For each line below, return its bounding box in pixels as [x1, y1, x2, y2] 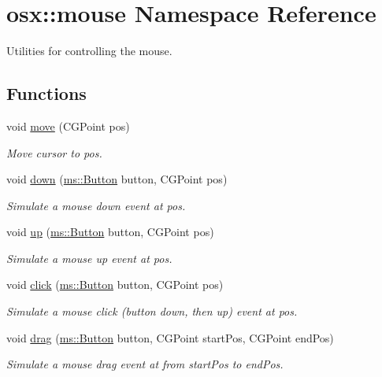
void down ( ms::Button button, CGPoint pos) [6, 171, 228, 187]
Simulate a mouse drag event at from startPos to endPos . [6, 356, 284, 372]
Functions [6, 81, 87, 105]
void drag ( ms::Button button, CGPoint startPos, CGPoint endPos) [6, 329, 334, 346]
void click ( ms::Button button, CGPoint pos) [6, 276, 224, 293]
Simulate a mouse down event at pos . [6, 197, 186, 213]
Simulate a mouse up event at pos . [6, 249, 172, 266]
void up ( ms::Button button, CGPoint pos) [6, 224, 214, 240]
